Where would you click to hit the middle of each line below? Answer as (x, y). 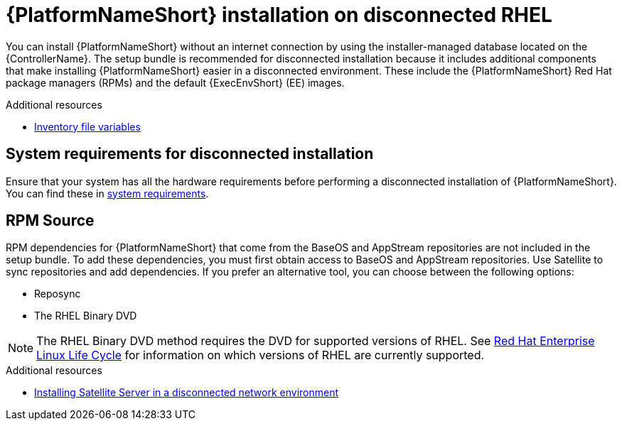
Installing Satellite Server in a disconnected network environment (187, 393)
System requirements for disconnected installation (190, 154)
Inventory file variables (87, 126)
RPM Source (50, 221)
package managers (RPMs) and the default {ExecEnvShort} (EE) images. (175, 82)
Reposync (58, 294)
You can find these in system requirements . (107, 193)
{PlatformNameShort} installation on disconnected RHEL (279, 15)
